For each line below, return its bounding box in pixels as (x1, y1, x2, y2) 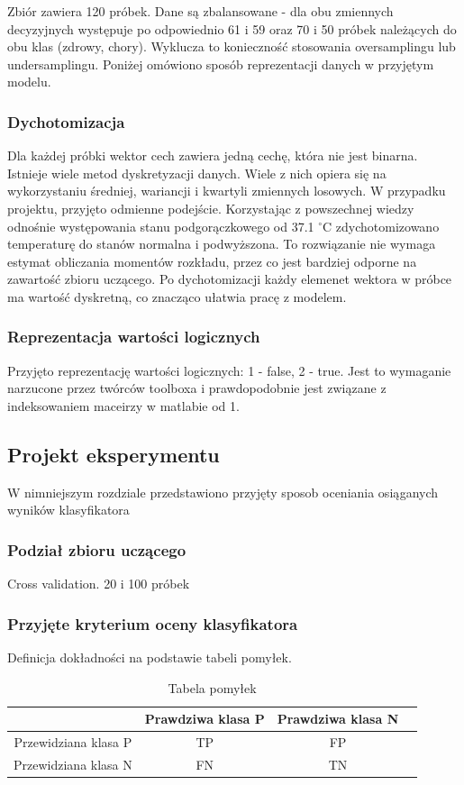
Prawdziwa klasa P (144, 709, 265, 728)
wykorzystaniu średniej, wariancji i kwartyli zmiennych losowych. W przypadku (7, 181, 446, 200)
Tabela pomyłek (168, 678, 257, 697)
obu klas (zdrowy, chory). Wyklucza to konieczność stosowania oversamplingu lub (7, 37, 456, 56)
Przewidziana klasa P (14, 732, 132, 751)
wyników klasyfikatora (7, 500, 130, 519)
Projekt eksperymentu (7, 440, 220, 468)
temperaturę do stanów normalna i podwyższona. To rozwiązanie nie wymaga (7, 234, 436, 253)
